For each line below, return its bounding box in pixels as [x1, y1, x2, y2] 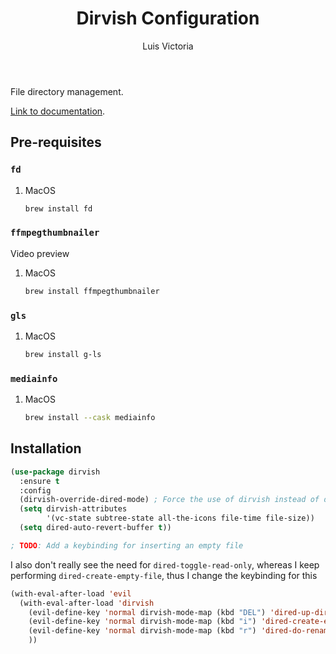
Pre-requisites [10, 134, 102, 151]
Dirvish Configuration [76, 7, 260, 30]
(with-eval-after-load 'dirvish [19, 598, 155, 608]
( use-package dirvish [10, 467, 101, 477]
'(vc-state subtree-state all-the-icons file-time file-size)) [46, 513, 315, 524]
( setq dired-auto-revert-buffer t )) [19, 523, 172, 533]
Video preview [10, 247, 70, 259]
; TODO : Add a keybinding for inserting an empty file [10, 540, 244, 551]
